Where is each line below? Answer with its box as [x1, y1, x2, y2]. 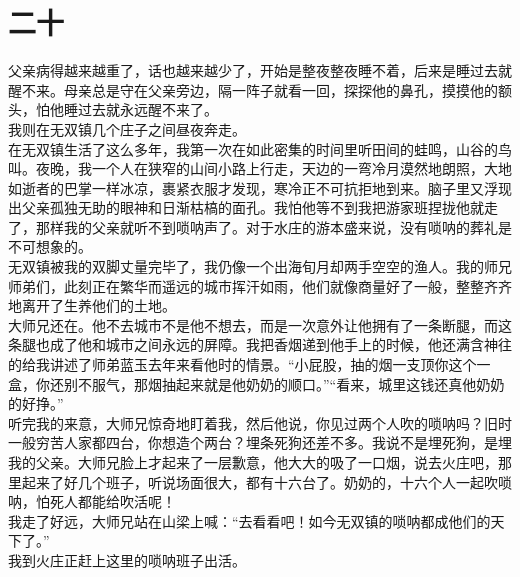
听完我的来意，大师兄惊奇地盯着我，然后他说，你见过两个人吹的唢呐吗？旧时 [8, 412, 512, 433]
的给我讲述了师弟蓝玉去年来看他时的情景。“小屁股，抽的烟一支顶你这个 [8, 354, 477, 375]
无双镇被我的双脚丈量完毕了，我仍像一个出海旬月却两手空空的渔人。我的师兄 [8, 256, 512, 277]
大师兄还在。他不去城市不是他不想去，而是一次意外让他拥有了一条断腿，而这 [8, 314, 512, 335]
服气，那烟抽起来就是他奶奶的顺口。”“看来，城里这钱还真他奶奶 [91, 373, 505, 394]
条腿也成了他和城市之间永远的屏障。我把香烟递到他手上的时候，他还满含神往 [8, 334, 512, 355]
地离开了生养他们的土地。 [8, 295, 176, 316]
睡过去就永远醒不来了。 [63, 99, 218, 120]
